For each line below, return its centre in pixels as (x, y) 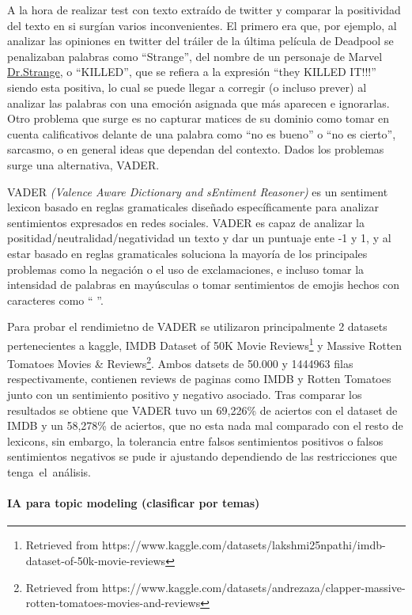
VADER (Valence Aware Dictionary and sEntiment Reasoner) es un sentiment (198, 191)
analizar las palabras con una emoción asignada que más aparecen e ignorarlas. (198, 102)
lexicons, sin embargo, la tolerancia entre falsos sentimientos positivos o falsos (195, 440)
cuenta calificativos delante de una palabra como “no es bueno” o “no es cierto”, (202, 133)
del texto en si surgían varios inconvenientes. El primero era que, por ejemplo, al (202, 25)
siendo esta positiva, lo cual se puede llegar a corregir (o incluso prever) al (187, 87)
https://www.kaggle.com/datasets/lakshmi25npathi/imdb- (244, 545)
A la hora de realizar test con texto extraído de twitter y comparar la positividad (204, 9)
